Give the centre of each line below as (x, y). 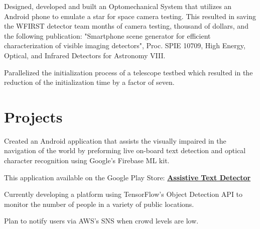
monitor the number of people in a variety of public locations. (99, 204)
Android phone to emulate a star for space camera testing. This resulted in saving (130, 16)
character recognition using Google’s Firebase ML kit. (87, 160)
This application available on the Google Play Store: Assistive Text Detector (127, 177)
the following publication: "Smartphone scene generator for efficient (107, 35)
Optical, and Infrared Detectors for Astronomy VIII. (85, 55)
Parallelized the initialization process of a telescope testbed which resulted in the (128, 72)
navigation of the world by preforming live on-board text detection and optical (125, 150)
